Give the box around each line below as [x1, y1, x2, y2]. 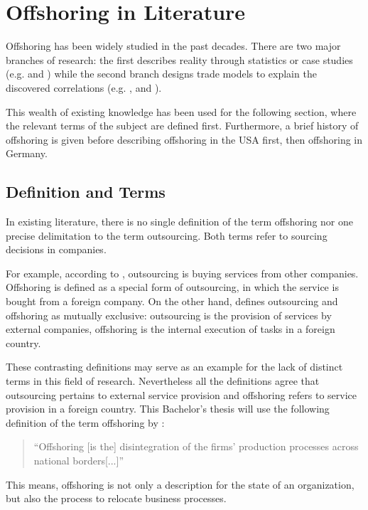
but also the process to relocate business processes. [6, 491, 227, 506]
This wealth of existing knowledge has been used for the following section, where [6, 104, 357, 119]
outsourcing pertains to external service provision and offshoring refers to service [6, 387, 357, 402]
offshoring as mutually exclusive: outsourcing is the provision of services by [6, 307, 332, 322]
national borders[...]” [33, 452, 124, 467]
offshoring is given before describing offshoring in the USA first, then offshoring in [6, 132, 363, 147]
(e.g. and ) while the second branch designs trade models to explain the [6, 66, 317, 81]
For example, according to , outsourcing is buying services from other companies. [6, 265, 359, 280]
